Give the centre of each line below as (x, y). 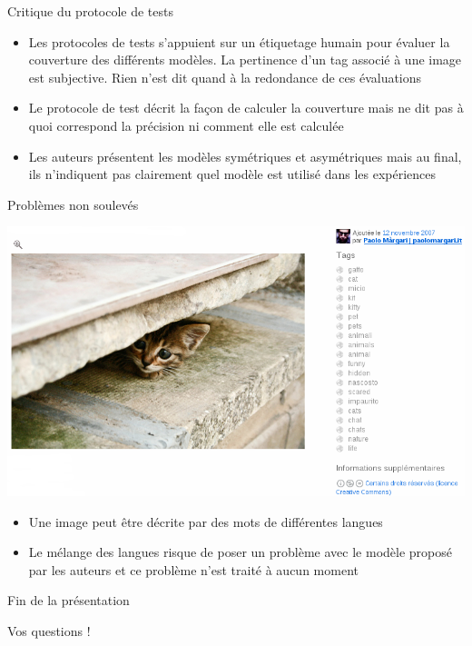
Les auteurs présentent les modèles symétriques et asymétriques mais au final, (245, 156)
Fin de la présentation (69, 600)
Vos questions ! (49, 630)
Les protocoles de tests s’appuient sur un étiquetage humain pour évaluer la (239, 41)
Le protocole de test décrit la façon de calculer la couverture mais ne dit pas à (246, 108)
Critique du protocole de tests (91, 11)
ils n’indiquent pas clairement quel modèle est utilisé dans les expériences (232, 174)
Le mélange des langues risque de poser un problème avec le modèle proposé (240, 552)
